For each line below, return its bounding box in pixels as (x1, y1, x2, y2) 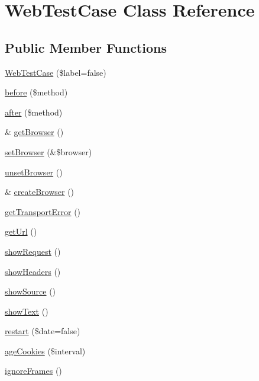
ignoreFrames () (5, 364, 62, 377)
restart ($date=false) (5, 325, 80, 337)
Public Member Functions (5, 38, 167, 56)
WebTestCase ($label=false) (5, 66, 106, 78)
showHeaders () (5, 265, 61, 277)
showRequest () (5, 245, 61, 257)
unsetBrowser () (5, 165, 63, 178)
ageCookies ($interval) (5, 344, 86, 357)
